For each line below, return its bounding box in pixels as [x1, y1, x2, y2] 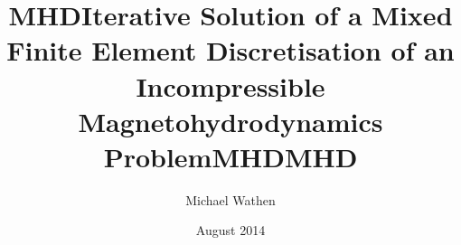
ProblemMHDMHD [103, 137, 358, 174]
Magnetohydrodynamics [78, 102, 383, 139]
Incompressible [136, 67, 325, 104]
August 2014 [195, 221, 266, 240]
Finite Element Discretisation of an [6, 32, 455, 69]
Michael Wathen [185, 190, 276, 209]
